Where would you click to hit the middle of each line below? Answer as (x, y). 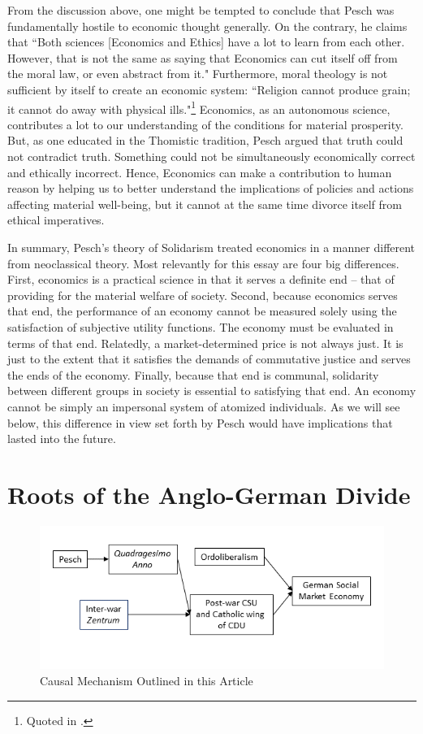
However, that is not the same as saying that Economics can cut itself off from (203, 57)
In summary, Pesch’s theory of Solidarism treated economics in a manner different (211, 247)
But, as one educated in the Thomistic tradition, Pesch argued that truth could (205, 140)
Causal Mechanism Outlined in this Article (147, 681)
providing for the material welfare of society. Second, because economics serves (203, 295)
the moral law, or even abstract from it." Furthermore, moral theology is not (198, 74)
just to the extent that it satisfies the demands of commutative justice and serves (209, 359)
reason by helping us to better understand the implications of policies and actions (211, 188)
